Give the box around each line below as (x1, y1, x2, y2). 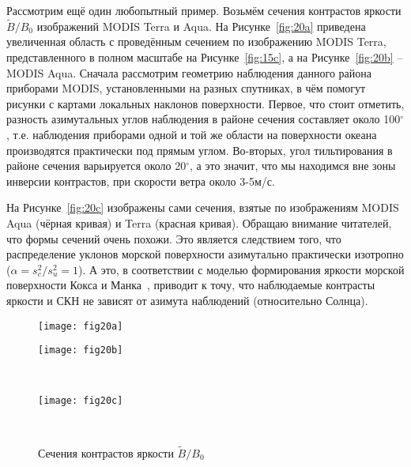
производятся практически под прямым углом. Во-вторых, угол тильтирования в (6, 141, 393, 158)
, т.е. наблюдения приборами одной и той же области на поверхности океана (6, 126, 377, 142)
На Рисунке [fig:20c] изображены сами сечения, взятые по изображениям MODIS (6, 199, 399, 216)
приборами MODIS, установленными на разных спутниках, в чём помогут (6, 80, 366, 96)
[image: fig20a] (38, 320, 123, 332)
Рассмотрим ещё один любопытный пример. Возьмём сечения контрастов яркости (6, 2, 402, 18)
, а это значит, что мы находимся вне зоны (190, 157, 396, 174)
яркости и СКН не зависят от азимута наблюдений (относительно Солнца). (6, 292, 368, 308)
